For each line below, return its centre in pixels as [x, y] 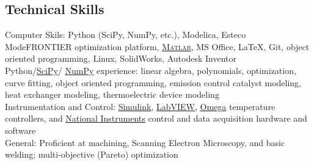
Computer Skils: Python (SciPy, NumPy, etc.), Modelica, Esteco [126, 35]
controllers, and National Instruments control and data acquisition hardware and [156, 118]
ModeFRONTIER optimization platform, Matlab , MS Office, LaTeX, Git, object [157, 46]
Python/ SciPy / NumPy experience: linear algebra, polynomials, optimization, [151, 70]
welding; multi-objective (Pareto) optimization [92, 154]
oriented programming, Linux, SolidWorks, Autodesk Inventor [121, 58]
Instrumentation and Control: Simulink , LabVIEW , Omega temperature [140, 106]
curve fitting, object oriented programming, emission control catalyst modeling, [153, 82]
